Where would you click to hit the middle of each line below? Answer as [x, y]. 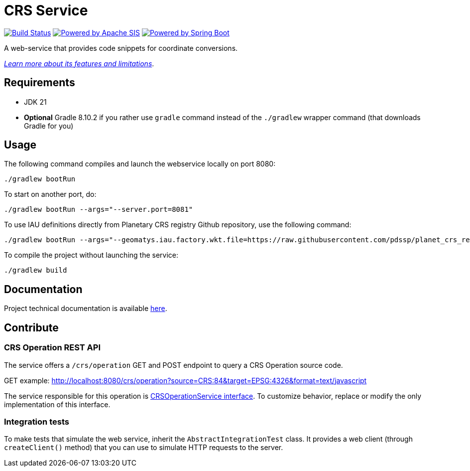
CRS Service [46, 10]
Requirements [40, 83]
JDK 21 [35, 102]
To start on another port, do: [50, 194]
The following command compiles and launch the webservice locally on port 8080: [140, 164]
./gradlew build [36, 270]
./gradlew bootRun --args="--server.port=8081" [99, 210]
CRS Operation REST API [53, 348]
